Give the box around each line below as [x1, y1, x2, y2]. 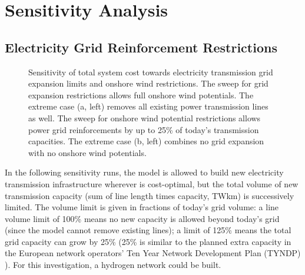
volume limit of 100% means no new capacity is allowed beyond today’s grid [5, 212, 280, 224]
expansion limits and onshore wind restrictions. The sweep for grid [28, 77, 268, 90]
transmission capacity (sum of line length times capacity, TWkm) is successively [5, 189, 294, 201]
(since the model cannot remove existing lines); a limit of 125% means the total [5, 224, 291, 236]
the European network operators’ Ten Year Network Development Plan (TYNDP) [5, 247, 301, 259]
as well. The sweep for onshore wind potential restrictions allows [28, 111, 261, 124]
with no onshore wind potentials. [28, 146, 147, 158]
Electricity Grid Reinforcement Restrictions [5, 38, 277, 56]
